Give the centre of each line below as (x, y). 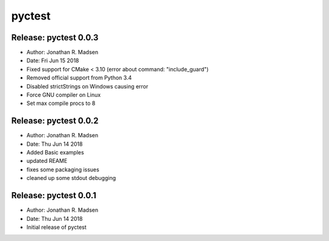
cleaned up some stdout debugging (71, 178)
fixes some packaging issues (63, 169)
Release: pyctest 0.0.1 (54, 196)
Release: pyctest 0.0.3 (55, 38)
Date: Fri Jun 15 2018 (53, 60)
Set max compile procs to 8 (61, 103)
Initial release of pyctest (56, 227)
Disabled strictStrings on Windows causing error (87, 86)
